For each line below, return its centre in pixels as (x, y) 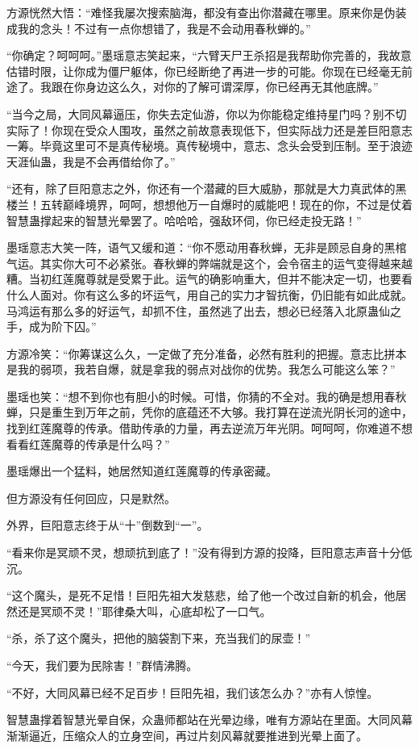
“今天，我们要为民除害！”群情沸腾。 (102, 665)
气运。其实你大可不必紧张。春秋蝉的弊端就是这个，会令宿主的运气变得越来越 (209, 263)
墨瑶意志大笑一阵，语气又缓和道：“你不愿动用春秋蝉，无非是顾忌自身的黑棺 (207, 247)
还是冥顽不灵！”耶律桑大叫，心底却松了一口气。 (144, 611)
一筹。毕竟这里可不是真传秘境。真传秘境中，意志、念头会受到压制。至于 (198, 146)
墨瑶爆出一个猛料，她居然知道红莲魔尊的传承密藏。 (142, 471)
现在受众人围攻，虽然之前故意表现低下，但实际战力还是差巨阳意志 (237, 130)
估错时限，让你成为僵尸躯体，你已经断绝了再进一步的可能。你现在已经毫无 (204, 71)
